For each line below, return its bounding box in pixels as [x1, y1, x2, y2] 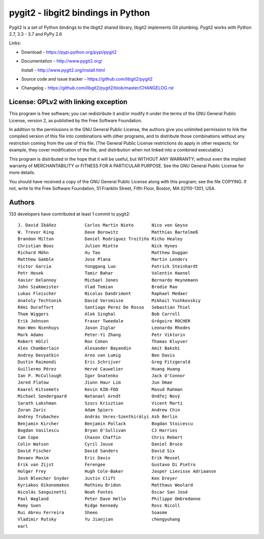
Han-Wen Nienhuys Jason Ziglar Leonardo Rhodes [18, 325, 191, 331]
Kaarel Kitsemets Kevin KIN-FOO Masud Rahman [18, 387, 183, 392]
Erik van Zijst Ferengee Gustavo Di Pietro [18, 462, 196, 468]
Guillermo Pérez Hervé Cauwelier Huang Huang [18, 366, 180, 371]
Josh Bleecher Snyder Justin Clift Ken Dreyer [18, 475, 178, 481]
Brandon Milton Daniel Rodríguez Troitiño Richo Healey [18, 236, 183, 242]
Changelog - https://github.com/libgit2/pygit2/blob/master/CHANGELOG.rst [21, 85, 174, 91]
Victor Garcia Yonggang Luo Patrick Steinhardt [18, 263, 198, 269]
